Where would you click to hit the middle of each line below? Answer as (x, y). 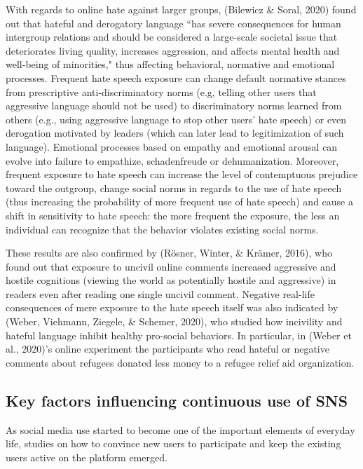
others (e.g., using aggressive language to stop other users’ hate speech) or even (176, 119)
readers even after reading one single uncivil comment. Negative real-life (160, 293)
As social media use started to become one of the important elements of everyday (180, 429)
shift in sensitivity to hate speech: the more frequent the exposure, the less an (173, 215)
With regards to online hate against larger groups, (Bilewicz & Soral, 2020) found (181, 9)
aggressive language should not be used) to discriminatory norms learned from (174, 106)
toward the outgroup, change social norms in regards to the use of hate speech (174, 188)
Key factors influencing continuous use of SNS (177, 400)
